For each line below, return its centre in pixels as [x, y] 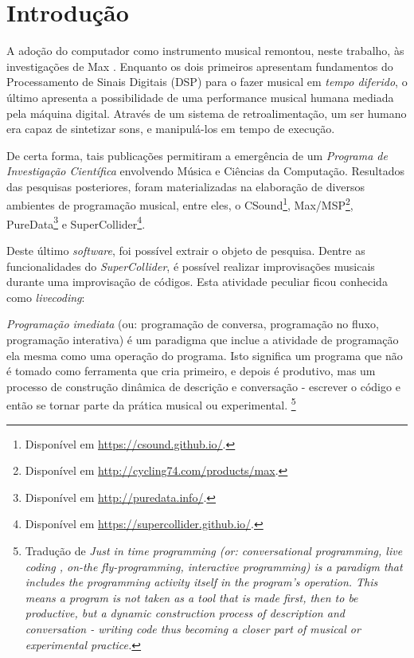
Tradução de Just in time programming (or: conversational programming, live [214, 550]
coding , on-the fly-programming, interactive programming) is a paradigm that [214, 566]
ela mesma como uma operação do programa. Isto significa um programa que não [205, 355]
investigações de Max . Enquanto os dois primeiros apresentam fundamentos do [200, 66]
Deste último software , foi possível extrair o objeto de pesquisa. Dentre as [186, 250]
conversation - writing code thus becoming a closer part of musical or [193, 628]
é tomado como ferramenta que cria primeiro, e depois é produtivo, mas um [191, 371]
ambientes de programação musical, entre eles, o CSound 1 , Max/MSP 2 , [180, 204]
